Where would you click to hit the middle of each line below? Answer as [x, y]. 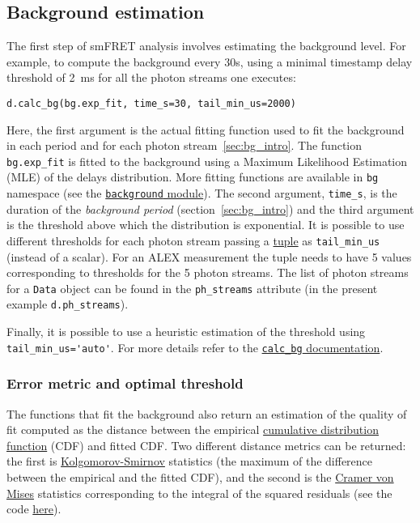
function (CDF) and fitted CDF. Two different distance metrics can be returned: [206, 445]
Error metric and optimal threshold [125, 383]
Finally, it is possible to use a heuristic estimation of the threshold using [186, 332]
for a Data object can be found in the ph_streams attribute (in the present [192, 288]
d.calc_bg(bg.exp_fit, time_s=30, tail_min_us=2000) [151, 103]
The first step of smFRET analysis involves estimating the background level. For [206, 46]
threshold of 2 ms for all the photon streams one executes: [151, 77]
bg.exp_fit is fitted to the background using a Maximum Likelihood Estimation [207, 161]
